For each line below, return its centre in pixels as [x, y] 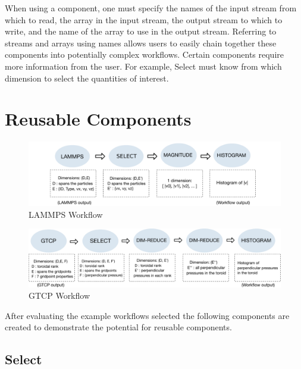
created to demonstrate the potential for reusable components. [118, 327]
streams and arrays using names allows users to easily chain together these [141, 43]
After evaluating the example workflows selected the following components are [147, 315]
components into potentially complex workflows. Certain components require [144, 54]
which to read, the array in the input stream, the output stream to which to [144, 19]
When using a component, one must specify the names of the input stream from [151, 8]
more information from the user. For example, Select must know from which [143, 66]
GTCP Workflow [59, 295]
